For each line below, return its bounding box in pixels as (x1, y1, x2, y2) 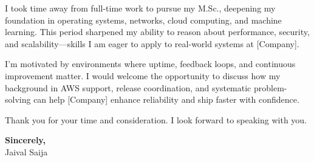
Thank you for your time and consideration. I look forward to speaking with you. (5, 113, 307, 126)
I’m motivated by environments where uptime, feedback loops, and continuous (5, 57, 296, 70)
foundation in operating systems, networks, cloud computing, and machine (5, 13, 282, 26)
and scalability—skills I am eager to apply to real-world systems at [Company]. (5, 37, 299, 50)
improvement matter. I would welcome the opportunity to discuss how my (5, 69, 281, 82)
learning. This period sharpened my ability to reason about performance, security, (5, 25, 310, 38)
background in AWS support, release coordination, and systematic (5, 81, 251, 94)
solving (5, 93, 31, 106)
